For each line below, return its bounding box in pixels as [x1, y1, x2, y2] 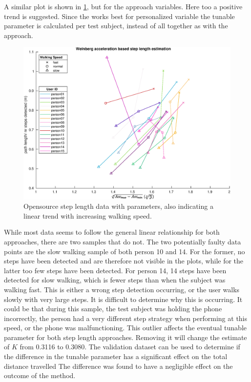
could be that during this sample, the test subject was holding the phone [4, 303, 222, 314]
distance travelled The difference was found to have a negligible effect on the [4, 361, 233, 371]
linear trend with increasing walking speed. [23, 210, 152, 221]
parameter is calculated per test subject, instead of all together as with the [4, 20, 228, 31]
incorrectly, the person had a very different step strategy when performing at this [4, 313, 248, 323]
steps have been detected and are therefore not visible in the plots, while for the [4, 256, 244, 266]
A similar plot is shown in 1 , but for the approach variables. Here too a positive [4, 1, 243, 11]
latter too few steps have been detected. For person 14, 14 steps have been [4, 265, 227, 275]
